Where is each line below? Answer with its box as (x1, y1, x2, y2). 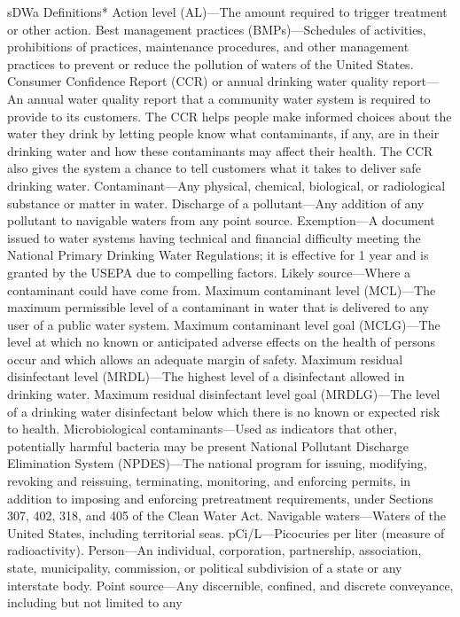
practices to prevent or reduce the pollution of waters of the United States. (7, 54, 414, 73)
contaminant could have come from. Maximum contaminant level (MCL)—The (7, 280, 436, 299)
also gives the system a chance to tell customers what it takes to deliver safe (7, 159, 421, 177)
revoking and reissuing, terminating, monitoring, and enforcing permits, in (7, 472, 411, 490)
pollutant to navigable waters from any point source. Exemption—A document (7, 211, 435, 230)
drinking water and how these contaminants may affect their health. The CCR (7, 141, 433, 160)
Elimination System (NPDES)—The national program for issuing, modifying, (7, 454, 427, 473)
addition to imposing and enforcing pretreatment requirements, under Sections (7, 488, 433, 507)
